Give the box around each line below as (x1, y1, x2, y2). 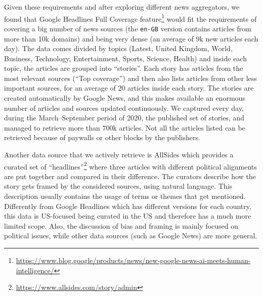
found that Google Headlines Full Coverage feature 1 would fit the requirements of (4, 12, 257, 24)
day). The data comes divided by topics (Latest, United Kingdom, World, (4, 43, 233, 54)
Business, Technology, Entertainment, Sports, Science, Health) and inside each (4, 53, 247, 63)
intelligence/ (16, 265, 54, 275)
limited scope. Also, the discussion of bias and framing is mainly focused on (4, 220, 239, 231)
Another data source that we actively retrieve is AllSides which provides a (4, 149, 234, 160)
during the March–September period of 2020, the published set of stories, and (4, 112, 244, 123)
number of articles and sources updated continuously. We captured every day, (4, 102, 244, 113)
